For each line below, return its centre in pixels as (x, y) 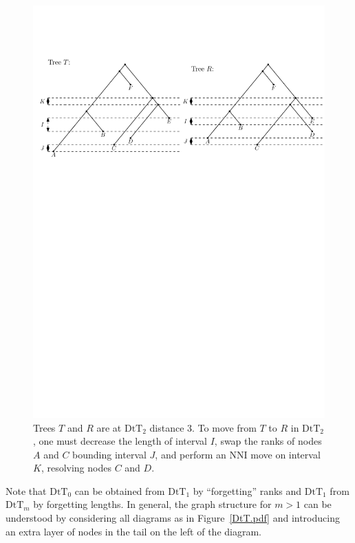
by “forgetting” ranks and (247, 490)
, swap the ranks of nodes (268, 441)
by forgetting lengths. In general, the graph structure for (152, 504)
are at (109, 427)
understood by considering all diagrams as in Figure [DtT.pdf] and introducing (173, 518)
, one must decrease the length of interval (120, 441)
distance (167, 427)
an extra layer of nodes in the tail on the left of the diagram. (133, 531)
